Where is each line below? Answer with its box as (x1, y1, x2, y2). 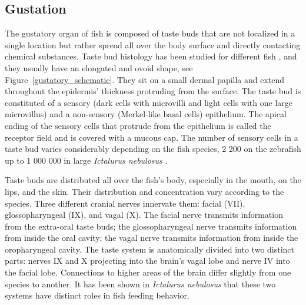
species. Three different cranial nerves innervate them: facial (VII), (5, 197, 245, 209)
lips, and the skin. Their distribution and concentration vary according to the (5, 185, 284, 197)
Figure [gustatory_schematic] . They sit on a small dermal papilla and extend (5, 73, 285, 85)
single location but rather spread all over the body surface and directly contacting (5, 38, 301, 51)
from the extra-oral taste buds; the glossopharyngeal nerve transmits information (5, 220, 297, 232)
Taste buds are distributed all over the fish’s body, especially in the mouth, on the (5, 174, 301, 186)
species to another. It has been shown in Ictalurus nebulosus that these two (5, 277, 276, 290)
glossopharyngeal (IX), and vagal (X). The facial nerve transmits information (5, 208, 283, 221)
